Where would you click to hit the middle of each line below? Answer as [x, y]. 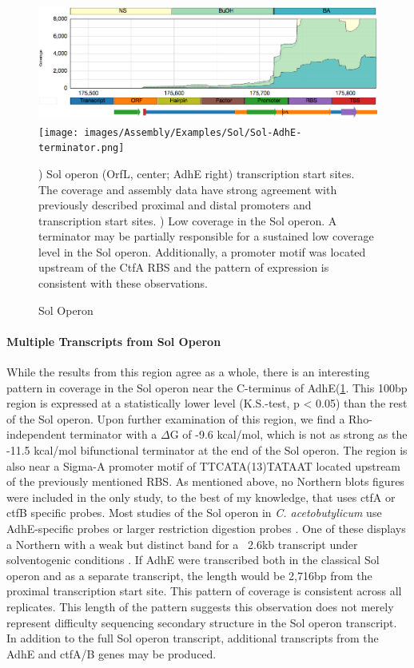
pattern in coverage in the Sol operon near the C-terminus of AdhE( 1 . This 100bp [207, 387]
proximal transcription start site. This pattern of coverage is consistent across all [204, 591]
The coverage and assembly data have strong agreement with [188, 189]
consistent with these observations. [123, 283]
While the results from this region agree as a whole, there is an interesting [188, 372]
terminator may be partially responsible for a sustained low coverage [206, 236]
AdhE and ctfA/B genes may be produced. [111, 653]
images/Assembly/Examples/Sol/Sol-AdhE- [193, 132]
